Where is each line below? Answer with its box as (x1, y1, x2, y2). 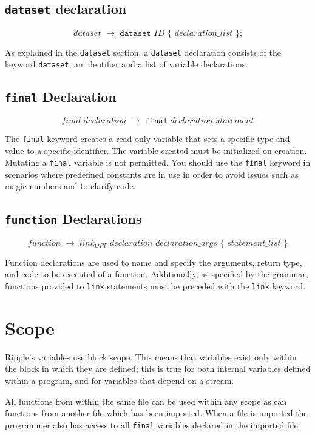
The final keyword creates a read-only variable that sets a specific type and (5, 132, 290, 144)
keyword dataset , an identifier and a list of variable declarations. (5, 58, 248, 70)
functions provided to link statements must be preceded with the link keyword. (5, 279, 305, 292)
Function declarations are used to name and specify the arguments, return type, (5, 255, 302, 268)
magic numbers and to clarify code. (5, 180, 136, 192)
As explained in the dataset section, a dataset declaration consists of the (5, 46, 281, 58)
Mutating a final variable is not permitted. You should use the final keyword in (5, 156, 311, 169)
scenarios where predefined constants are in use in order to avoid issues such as (5, 167, 299, 180)
